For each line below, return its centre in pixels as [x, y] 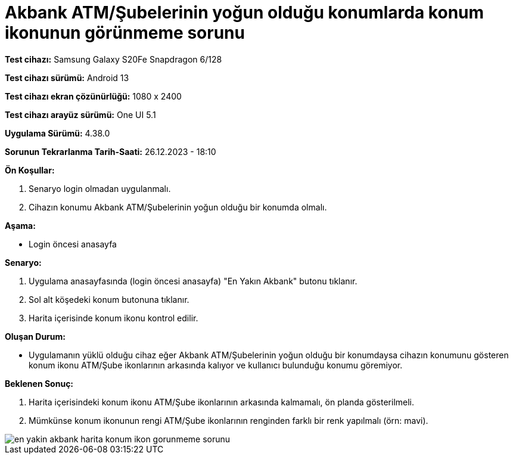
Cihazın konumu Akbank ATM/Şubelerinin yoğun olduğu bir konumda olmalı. [178, 207]
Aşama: [20, 225]
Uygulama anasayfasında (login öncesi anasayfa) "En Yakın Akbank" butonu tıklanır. [193, 281]
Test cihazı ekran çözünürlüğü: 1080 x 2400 [93, 96]
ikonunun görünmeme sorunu [125, 33]
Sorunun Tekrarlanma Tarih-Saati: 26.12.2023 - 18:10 [111, 151]
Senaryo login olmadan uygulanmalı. [100, 188]
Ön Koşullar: [30, 170]
